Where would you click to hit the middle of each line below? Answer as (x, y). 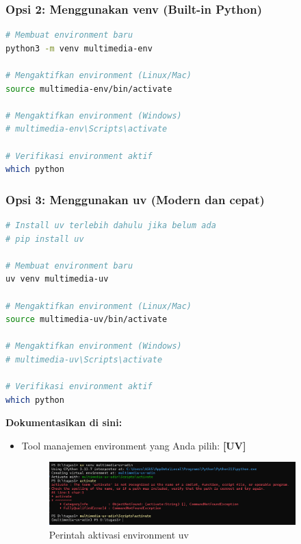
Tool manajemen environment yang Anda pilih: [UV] (134, 445)
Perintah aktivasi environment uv (119, 534)
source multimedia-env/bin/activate (89, 89)
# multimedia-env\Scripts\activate (87, 129)
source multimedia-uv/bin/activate (87, 320)
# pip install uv (45, 239)
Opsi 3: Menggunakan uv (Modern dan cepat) (135, 199)
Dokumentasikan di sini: (64, 422)
